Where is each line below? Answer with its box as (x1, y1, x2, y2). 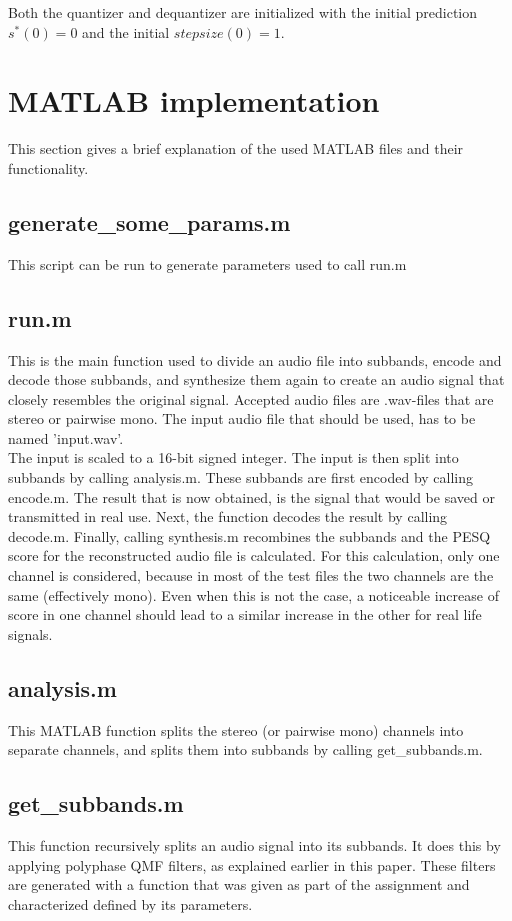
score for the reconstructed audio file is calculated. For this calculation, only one (8, 545, 500, 566)
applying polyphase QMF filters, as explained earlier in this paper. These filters (8, 854, 496, 875)
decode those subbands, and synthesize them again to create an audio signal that (8, 369, 505, 390)
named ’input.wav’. (8, 427, 124, 448)
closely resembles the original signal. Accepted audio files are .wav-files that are (8, 388, 494, 409)
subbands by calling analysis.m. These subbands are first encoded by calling (8, 467, 474, 488)
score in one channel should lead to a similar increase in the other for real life (8, 604, 482, 625)
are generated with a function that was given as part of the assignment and (8, 874, 470, 895)
